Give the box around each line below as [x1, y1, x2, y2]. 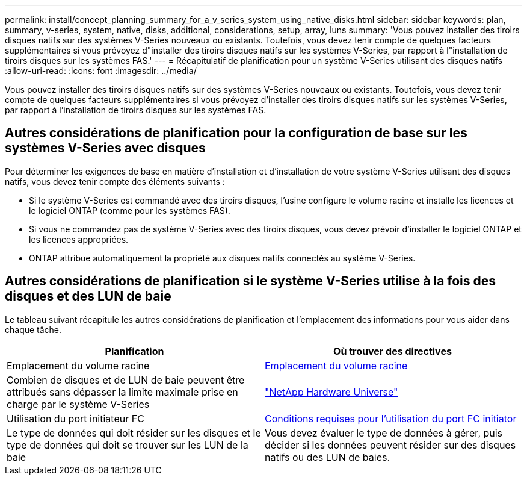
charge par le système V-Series [7, 397, 150, 410]
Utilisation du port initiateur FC [7, 412, 144, 425]
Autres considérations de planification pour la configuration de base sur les [5, 125, 467, 141]
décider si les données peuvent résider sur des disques [265, 438, 516, 451]
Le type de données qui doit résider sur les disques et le [7, 426, 261, 439]
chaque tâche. [5, 324, 62, 335]
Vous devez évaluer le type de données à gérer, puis [265, 426, 503, 439]
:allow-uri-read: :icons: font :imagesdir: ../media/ [5, 66, 197, 76]
